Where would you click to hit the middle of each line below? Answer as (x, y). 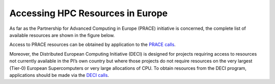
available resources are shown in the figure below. (62, 35)
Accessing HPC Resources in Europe (89, 13)
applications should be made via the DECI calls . (59, 75)
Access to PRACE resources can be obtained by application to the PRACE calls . (92, 45)
